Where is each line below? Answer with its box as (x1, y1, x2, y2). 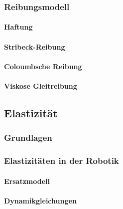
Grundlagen (4, 131, 52, 144)
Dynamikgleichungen (4, 195, 77, 205)
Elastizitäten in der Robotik (4, 154, 119, 167)
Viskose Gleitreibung (4, 81, 77, 91)
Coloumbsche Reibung (4, 61, 82, 71)
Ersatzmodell (4, 175, 50, 186)
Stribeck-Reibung (4, 41, 65, 52)
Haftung (4, 22, 33, 32)
